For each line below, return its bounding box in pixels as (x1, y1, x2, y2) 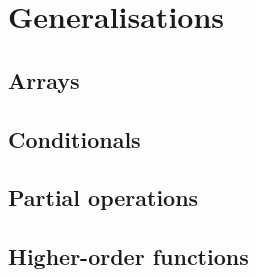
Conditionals (8, 123, 141, 154)
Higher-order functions (8, 241, 249, 272)
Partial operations (8, 182, 199, 213)
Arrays (8, 64, 80, 95)
